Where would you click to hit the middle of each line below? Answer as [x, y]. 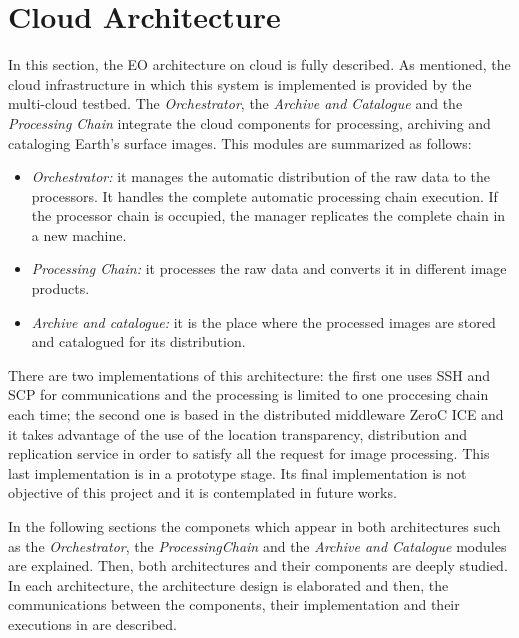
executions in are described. [93, 623]
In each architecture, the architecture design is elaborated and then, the [228, 584]
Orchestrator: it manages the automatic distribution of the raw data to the [260, 176]
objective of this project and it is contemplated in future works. [202, 492]
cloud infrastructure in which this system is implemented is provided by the [240, 83]
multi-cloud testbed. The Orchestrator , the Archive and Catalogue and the [235, 103]
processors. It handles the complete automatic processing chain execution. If [264, 195]
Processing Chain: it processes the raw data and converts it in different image [269, 268]
